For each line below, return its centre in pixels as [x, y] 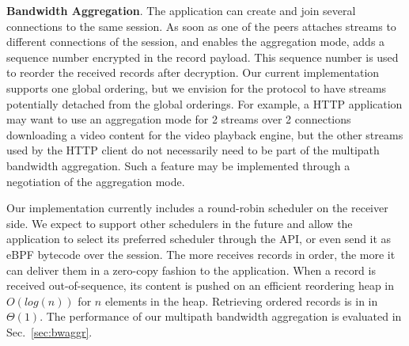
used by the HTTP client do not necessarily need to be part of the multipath [193, 150]
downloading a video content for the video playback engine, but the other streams [205, 134]
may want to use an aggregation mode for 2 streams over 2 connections [179, 119]
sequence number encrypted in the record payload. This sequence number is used [203, 57]
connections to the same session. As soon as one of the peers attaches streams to [201, 26]
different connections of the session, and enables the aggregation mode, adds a [196, 42]
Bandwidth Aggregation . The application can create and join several [181, 10]
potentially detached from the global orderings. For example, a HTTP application [204, 103]
